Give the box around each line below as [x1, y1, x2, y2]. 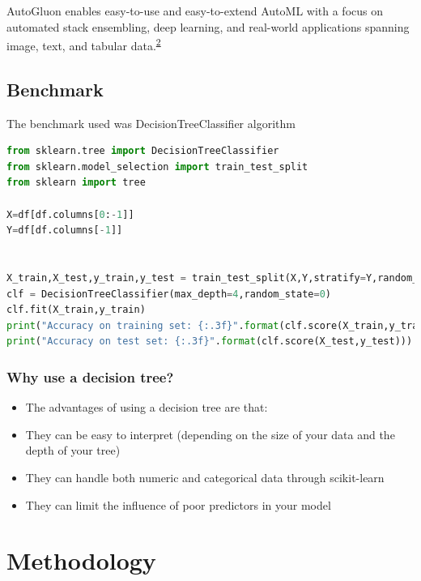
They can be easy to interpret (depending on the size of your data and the [25, 425, 395, 442]
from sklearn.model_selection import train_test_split [6, 160, 308, 173]
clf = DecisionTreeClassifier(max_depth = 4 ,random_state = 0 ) [6, 288, 331, 300]
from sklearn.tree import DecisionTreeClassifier [6, 145, 279, 157]
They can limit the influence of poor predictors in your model [25, 496, 331, 513]
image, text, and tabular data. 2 [6, 35, 161, 53]
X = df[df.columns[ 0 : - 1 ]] [6, 208, 134, 220]
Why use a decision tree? [6, 366, 174, 387]
